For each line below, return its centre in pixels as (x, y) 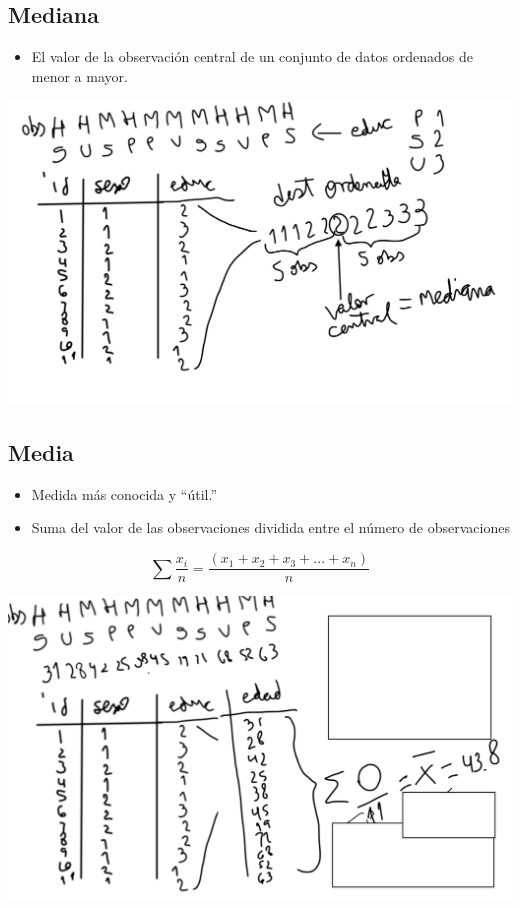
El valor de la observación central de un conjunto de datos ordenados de (252, 56)
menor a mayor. (79, 75)
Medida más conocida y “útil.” (124, 493)
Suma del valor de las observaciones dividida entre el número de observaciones (270, 527)
